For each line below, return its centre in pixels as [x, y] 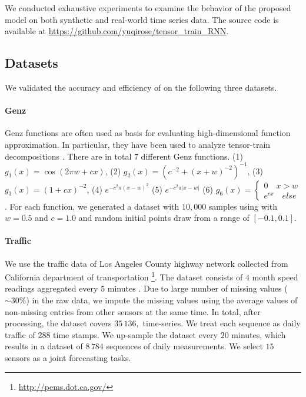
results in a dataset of [44, 346]
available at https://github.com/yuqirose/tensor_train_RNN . [117, 31]
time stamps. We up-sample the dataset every [135, 334]
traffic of [20, 334]
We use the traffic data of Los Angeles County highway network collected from [147, 263]
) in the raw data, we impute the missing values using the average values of [162, 300]
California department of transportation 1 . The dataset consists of [124, 276]
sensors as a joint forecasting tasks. [68, 358]
